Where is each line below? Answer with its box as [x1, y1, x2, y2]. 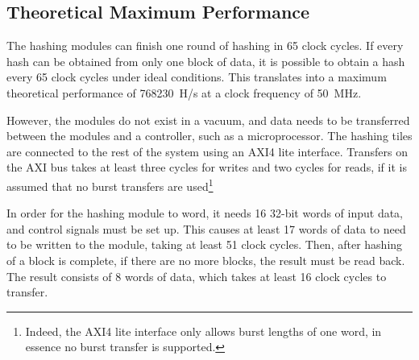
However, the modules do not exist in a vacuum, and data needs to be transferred [6, 111, 410, 128]
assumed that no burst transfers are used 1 [6, 175, 214, 194]
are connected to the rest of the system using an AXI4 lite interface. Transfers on [6, 143, 408, 159]
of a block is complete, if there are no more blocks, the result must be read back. [6, 251, 405, 268]
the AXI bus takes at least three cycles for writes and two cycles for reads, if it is [6, 159, 407, 176]
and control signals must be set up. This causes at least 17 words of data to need [6, 220, 406, 237]
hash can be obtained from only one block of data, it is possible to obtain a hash [6, 52, 405, 69]
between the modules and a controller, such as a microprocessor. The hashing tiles [6, 127, 413, 144]
